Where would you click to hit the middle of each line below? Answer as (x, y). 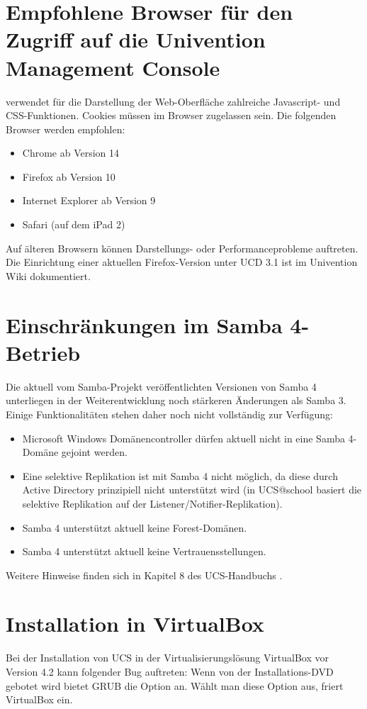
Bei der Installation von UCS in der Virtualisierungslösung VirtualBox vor (167, 658)
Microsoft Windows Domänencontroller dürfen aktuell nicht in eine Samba (183, 438)
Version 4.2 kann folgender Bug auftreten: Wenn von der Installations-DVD (170, 671)
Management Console (113, 67)
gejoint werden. (94, 452)
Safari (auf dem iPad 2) (74, 224)
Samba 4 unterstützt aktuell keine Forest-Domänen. (135, 527)
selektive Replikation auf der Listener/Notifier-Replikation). (152, 503)
